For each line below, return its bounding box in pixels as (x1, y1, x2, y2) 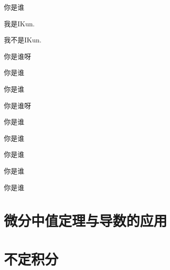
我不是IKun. (4, 35, 42, 45)
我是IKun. (4, 18, 35, 28)
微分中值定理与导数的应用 (4, 211, 168, 231)
